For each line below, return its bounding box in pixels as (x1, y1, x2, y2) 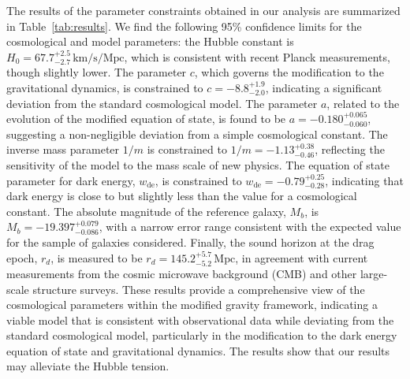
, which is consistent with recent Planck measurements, (124, 48, 390, 65)
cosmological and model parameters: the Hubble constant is (6, 33, 294, 50)
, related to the (326, 95, 400, 111)
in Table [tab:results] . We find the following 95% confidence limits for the (6, 17, 362, 34)
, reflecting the (315, 141, 385, 158)
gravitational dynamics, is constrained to (6, 79, 203, 95)
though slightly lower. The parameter (6, 64, 187, 80)
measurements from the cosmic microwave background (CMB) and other (6, 265, 357, 281)
